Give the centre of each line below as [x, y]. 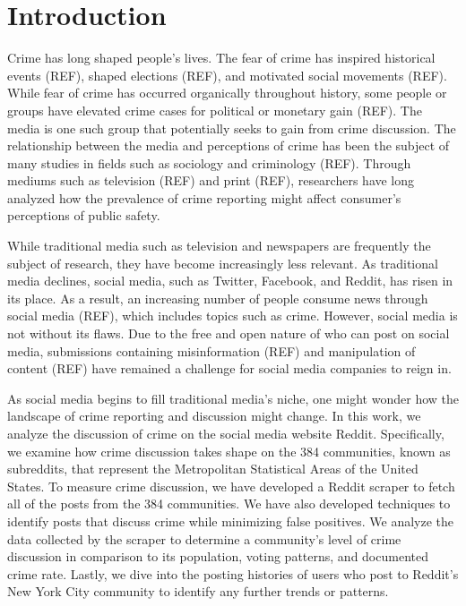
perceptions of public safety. [84, 215]
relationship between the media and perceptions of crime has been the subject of [229, 145]
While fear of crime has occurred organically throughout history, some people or [227, 93]
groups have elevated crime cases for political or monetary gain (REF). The [215, 110]
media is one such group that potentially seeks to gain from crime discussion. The [232, 128]
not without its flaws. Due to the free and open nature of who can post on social [229, 333]
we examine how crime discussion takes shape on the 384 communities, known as [229, 451]
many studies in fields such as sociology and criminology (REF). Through [209, 162]
